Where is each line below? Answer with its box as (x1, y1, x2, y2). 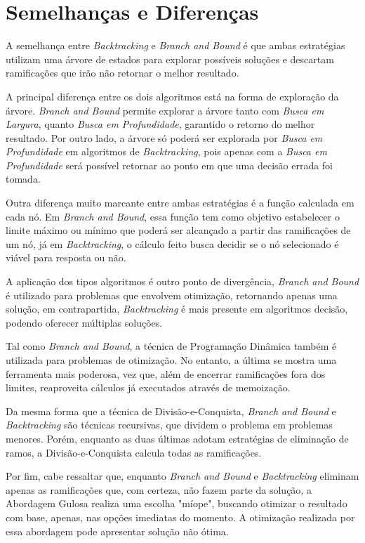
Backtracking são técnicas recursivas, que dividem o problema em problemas (6, 417, 333, 432)
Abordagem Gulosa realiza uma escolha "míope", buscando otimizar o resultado (6, 496, 347, 511)
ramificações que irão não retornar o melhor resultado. (6, 65, 239, 80)
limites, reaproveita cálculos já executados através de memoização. (6, 380, 291, 395)
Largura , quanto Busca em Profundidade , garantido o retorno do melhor (6, 117, 315, 131)
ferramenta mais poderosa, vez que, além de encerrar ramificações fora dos (6, 366, 326, 381)
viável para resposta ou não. (6, 250, 126, 265)
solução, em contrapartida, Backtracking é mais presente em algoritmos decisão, (6, 301, 348, 316)
